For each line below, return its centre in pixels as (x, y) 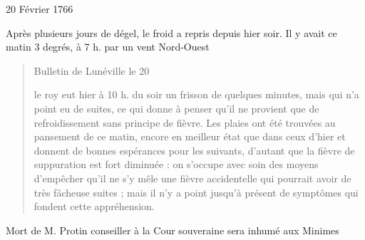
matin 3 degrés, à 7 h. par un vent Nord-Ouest (108, 47)
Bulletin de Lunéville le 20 (92, 70)
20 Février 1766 (40, 9)
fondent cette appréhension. (94, 206)
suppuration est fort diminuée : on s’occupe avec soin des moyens (176, 164)
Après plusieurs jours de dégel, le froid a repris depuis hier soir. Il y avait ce (171, 32)
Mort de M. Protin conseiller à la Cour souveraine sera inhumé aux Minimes (173, 230)
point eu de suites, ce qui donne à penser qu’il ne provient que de (176, 108)
